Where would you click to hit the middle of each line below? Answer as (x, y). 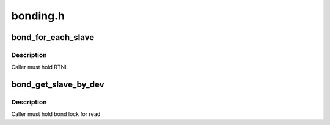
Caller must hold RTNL (40, 67)
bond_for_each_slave (53, 37)
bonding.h (38, 16)
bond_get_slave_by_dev (58, 85)
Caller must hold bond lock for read (56, 114)
